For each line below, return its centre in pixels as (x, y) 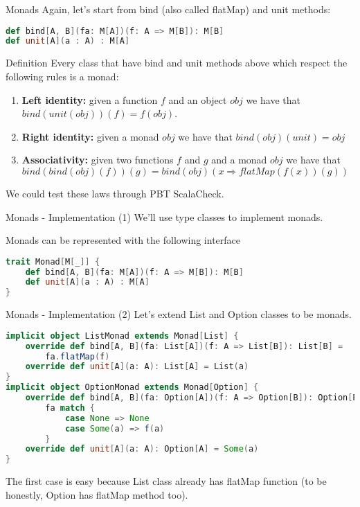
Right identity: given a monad (90, 136)
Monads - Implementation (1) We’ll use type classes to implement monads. (164, 216)
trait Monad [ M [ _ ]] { (53, 261)
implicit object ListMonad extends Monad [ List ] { (122, 336)
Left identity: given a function (90, 99)
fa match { (70, 408)
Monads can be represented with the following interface (123, 240)
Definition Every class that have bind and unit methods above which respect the (177, 63)
